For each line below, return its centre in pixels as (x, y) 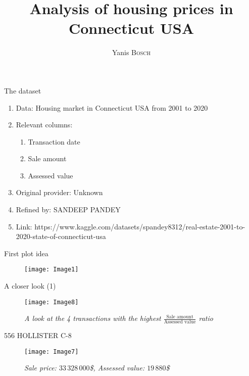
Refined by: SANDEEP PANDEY (68, 209)
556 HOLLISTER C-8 (38, 335)
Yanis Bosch (131, 52)
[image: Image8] (52, 302)
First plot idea (26, 253)
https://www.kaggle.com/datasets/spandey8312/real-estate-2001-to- (140, 226)
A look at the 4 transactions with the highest (93, 318)
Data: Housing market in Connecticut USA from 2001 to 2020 (112, 107)
